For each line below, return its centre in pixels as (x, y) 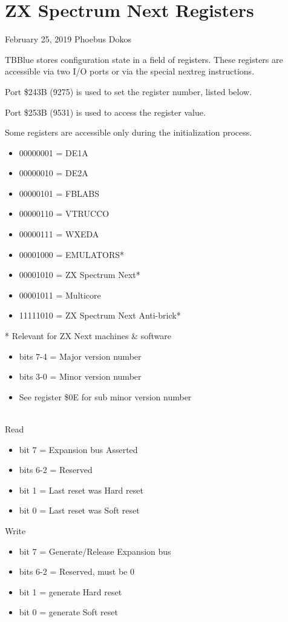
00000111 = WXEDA (59, 234)
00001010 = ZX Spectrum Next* (80, 275)
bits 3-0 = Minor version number (80, 376)
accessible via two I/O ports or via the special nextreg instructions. (130, 71)
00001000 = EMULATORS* (72, 254)
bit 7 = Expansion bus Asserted (78, 449)
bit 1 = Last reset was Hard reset (81, 490)
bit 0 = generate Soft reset (68, 612)
